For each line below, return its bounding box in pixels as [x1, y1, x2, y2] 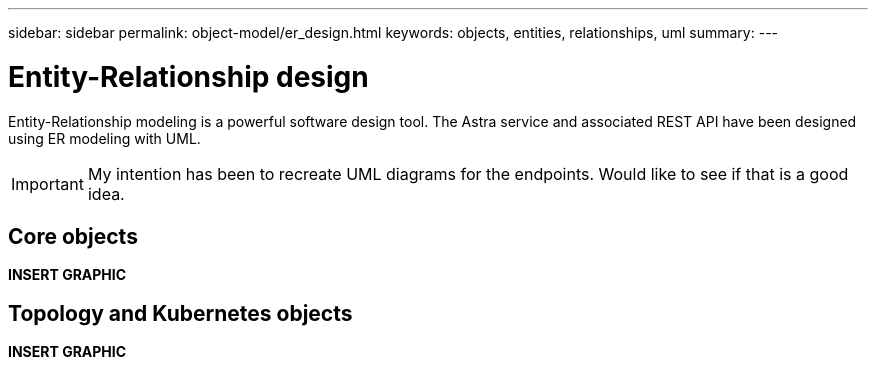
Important [11, 173, 84, 194]
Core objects [8, 223, 138, 249]
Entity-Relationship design [8, 59, 369, 94]
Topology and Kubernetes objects [8, 300, 353, 326]
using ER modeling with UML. [8, 129, 201, 147]
